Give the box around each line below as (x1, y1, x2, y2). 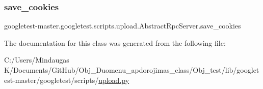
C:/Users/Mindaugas (4, 54, 69, 65)
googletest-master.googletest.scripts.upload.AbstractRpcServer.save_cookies (4, 20, 241, 31)
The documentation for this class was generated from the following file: (4, 37, 226, 48)
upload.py (98, 74, 129, 85)
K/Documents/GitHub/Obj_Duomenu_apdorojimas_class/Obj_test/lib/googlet (4, 65, 259, 75)
